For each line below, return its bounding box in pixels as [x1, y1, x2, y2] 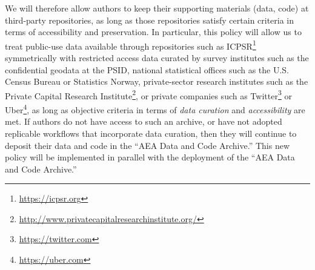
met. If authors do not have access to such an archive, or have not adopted [5, 115, 282, 128]
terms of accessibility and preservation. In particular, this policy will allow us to [5, 25, 302, 38]
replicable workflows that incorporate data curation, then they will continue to [5, 127, 297, 139]
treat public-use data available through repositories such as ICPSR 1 [5, 38, 256, 52]
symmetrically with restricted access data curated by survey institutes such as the [5, 51, 309, 64]
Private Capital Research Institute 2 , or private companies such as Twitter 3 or [5, 87, 292, 102]
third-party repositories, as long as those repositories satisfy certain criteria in [5, 13, 294, 26]
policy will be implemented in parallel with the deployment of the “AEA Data [5, 151, 295, 163]
